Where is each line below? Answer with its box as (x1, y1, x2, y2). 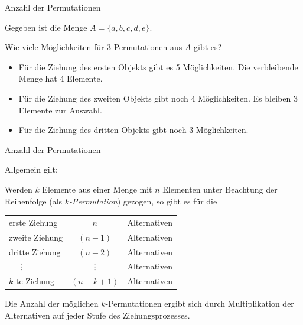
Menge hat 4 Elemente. (18, 72, 103, 84)
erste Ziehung (9, 216, 58, 228)
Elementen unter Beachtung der (162, 183, 278, 195)
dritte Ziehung (9, 245, 61, 258)
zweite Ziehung (9, 230, 63, 243)
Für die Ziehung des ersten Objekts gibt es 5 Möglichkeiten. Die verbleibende (18, 60, 298, 73)
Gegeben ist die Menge (5, 21, 87, 33)
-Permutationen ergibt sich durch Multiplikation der (105, 297, 294, 310)
